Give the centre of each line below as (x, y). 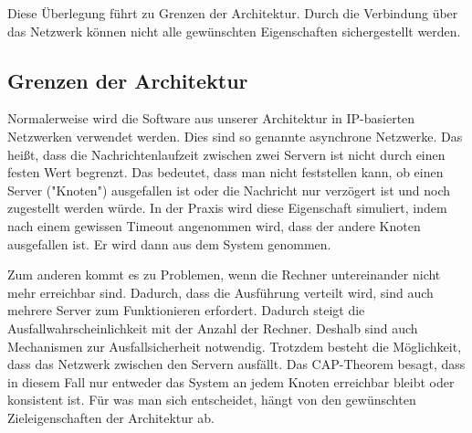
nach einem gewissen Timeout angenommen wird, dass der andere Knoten (214, 225)
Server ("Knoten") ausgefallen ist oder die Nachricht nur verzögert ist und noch (229, 190)
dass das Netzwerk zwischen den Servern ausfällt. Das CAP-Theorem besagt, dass (236, 364)
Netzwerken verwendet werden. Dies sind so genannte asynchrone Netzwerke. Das (235, 136)
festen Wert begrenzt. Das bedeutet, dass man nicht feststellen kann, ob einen (226, 172)
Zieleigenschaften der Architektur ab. (111, 417)
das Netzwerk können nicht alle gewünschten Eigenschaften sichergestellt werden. (234, 31)
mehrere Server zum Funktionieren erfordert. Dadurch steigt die (186, 310)
